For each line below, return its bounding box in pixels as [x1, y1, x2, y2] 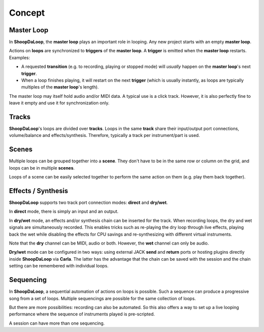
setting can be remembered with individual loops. [9, 263, 109, 269]
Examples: [9, 54, 30, 61]
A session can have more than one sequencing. [9, 320, 105, 326]
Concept [9, 7, 45, 18]
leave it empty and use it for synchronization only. [9, 100, 110, 106]
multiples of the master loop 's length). [21, 84, 99, 90]
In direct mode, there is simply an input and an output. [9, 208, 119, 215]
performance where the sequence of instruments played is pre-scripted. [9, 311, 155, 317]
